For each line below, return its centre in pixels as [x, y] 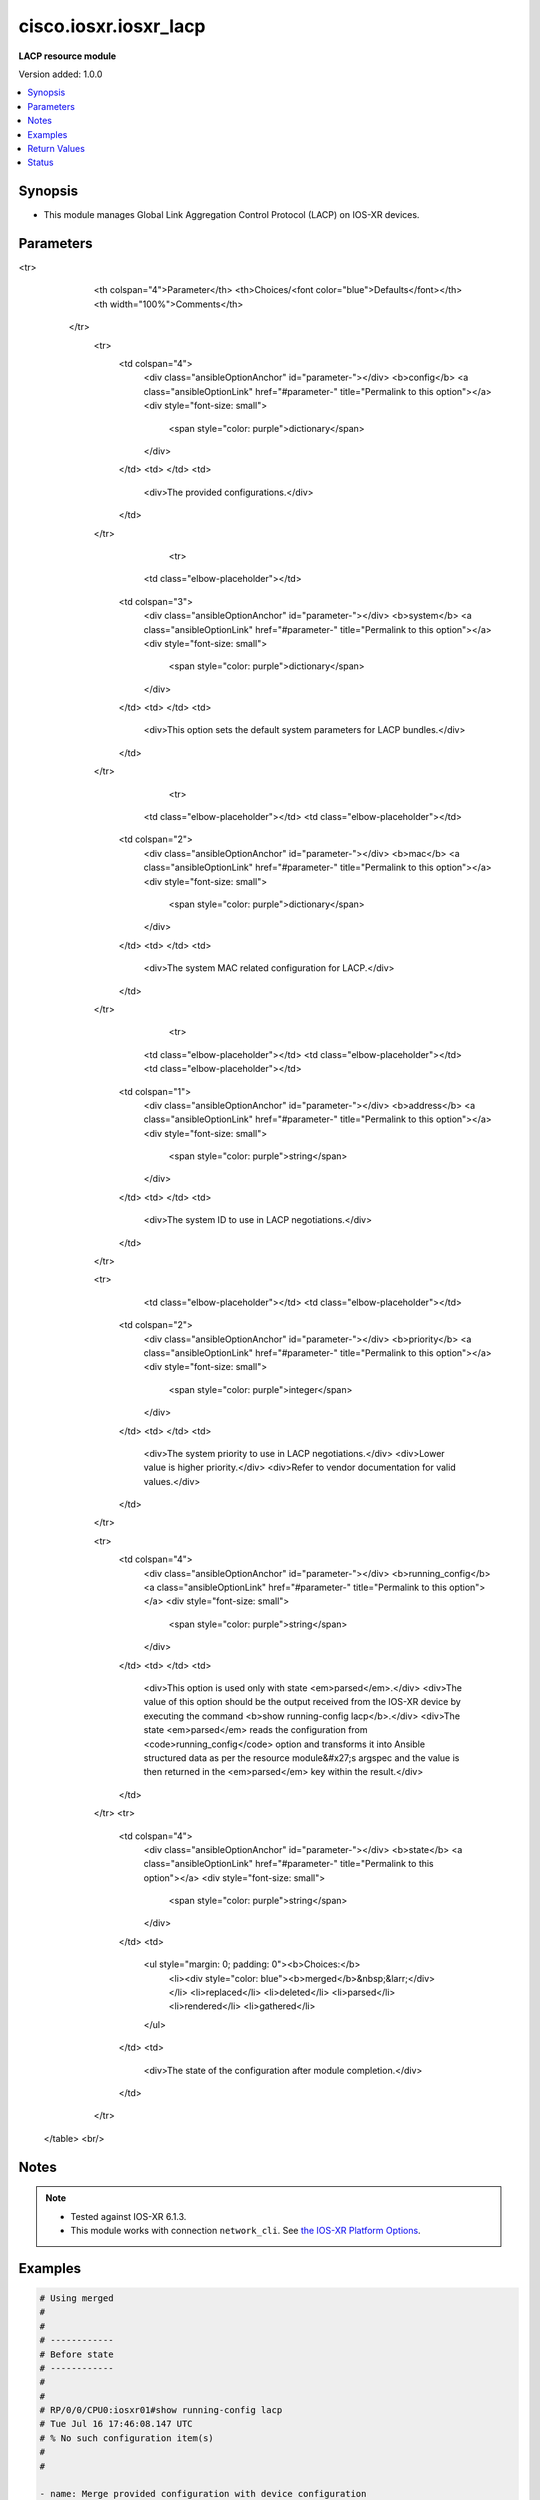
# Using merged [76, 2298]
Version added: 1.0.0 [60, 74]
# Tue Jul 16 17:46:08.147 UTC [116, 2424]
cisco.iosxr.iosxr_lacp [112, 26]
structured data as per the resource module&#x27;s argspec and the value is [301, 1757]
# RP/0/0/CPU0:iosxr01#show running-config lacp [161, 2410]
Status [40, 162]
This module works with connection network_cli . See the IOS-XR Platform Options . [245, 2230]
